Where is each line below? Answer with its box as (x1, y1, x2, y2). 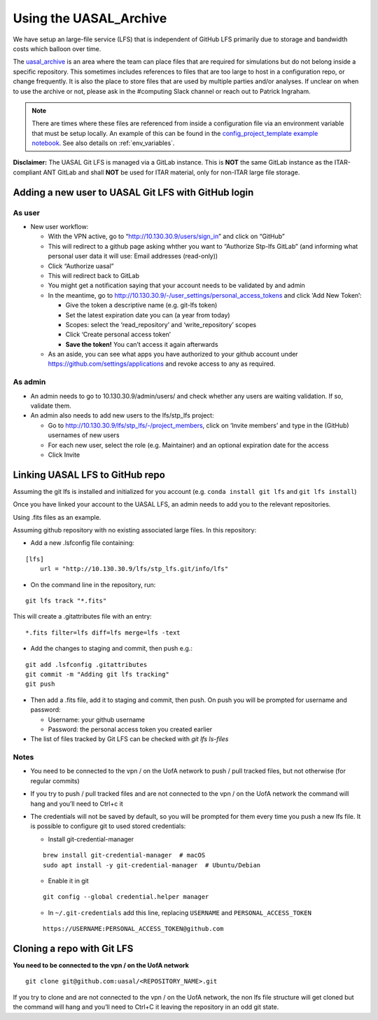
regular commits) (30, 776, 80, 785)
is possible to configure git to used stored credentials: (30, 822, 186, 830)
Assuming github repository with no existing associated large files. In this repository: (13, 526, 257, 535)
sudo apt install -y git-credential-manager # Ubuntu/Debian (43, 861, 261, 869)
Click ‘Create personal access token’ (65, 330, 171, 339)
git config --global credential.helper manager (43, 893, 209, 901)
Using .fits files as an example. (13, 513, 101, 521)
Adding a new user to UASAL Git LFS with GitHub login (13, 186, 254, 198)
